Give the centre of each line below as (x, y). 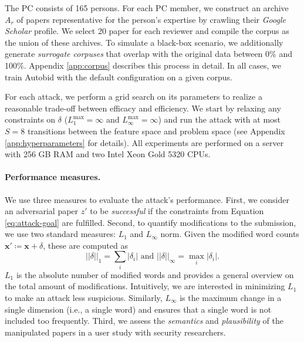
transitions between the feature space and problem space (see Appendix (156, 131)
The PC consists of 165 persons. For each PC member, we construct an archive (147, 8)
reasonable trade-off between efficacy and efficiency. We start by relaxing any (143, 108)
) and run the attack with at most (219, 119)
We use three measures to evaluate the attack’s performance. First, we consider (147, 199)
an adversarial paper (42, 211)
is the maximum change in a (231, 297)
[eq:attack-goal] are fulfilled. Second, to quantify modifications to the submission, (151, 222)
